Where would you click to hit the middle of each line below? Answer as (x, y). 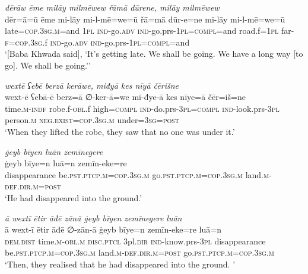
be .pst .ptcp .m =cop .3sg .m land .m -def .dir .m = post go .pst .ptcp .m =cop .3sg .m (139, 252)
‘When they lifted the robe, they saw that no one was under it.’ (120, 131)
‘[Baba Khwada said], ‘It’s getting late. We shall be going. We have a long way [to (154, 54)
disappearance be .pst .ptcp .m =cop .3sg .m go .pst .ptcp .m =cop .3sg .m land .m (137, 174)
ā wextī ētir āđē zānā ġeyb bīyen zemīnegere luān (93, 217)
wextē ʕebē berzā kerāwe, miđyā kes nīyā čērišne (92, 85)
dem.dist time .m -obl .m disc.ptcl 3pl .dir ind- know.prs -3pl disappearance (135, 241)
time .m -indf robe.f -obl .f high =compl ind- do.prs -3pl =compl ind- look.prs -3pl (142, 108)
